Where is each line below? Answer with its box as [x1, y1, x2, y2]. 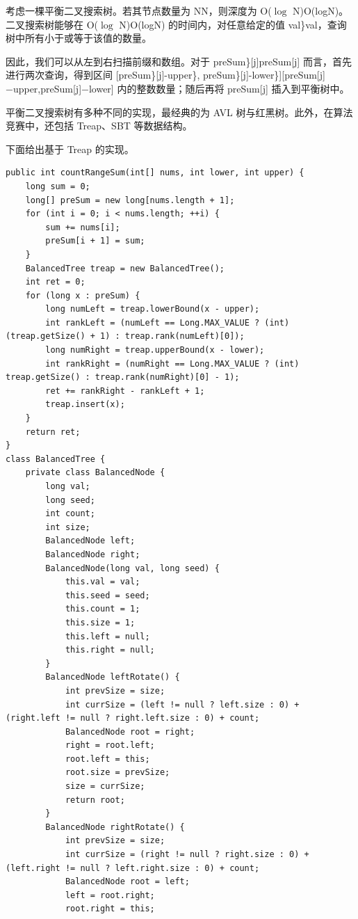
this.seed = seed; [65, 590, 150, 600]
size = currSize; [65, 781, 145, 792]
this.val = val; [65, 577, 140, 587]
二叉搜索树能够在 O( [6, 17, 98, 31]
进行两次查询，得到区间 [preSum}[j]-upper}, [6, 67, 200, 82]
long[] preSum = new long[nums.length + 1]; [25, 195, 235, 205]
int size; [45, 522, 90, 532]
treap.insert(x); [45, 399, 125, 410]
